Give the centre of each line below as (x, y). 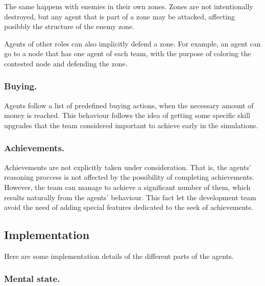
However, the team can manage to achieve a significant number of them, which (127, 187)
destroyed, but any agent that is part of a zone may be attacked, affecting (120, 16)
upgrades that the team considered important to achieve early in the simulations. (131, 125)
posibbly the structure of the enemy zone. (69, 26)
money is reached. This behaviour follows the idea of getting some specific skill (127, 115)
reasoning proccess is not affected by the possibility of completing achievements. (129, 177)
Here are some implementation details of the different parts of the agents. (119, 256)
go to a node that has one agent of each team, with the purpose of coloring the (128, 53)
